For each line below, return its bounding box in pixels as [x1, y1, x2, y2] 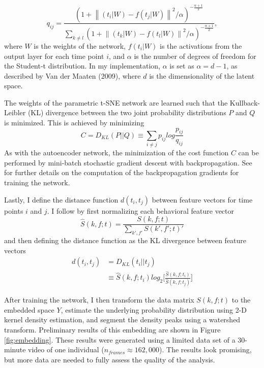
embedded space [4, 304, 54, 315]
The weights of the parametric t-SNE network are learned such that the [4, 97, 228, 108]
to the [231, 294, 251, 305]
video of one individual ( [28, 344, 104, 355]
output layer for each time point [4, 50, 104, 61]
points [4, 205, 23, 216]
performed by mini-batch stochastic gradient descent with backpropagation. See [4, 157, 252, 168]
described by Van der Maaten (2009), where [4, 70, 141, 81]
